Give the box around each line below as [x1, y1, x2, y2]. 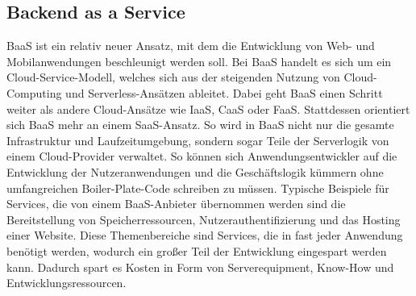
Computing [6, 84, 62, 101]
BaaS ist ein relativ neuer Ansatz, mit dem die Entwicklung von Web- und [6, 37, 375, 54]
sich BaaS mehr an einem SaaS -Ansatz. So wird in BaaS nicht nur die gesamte [6, 116, 394, 133]
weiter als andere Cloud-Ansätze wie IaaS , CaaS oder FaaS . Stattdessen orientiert [6, 100, 410, 117]
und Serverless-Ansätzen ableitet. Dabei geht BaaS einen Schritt [65, 84, 383, 101]
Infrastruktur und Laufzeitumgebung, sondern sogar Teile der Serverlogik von [6, 131, 389, 148]
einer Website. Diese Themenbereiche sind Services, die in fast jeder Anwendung [6, 227, 403, 244]
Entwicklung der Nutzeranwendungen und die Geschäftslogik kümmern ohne [6, 163, 384, 180]
